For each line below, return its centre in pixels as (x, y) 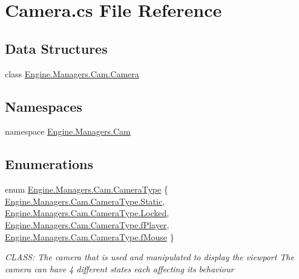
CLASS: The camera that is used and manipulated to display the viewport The (149, 257)
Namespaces (44, 106)
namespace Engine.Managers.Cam (68, 131)
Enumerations (49, 164)
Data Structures (56, 48)
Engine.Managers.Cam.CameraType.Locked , (87, 213)
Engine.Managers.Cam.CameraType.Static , (85, 201)
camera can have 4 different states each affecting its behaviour (120, 268)
